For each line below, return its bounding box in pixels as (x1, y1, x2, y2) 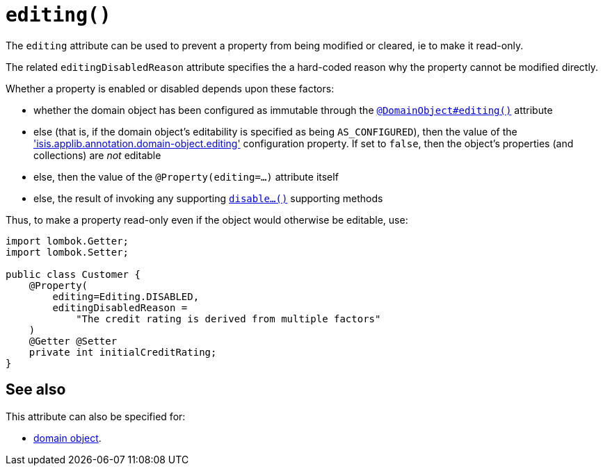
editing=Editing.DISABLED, (52, 290, 200, 302)
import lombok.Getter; (6, 235, 129, 247)
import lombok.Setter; (6, 246, 129, 258)
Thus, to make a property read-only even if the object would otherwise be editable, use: (6, 213, 408, 226)
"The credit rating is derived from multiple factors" (76, 313, 381, 324)
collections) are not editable (33, 149, 161, 161)
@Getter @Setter (29, 335, 118, 347)
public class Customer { (6, 268, 140, 280)
